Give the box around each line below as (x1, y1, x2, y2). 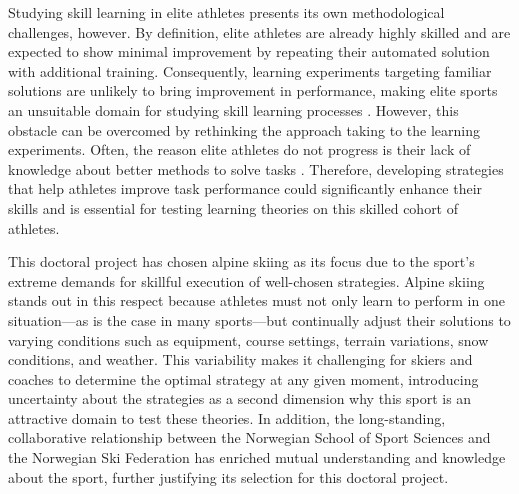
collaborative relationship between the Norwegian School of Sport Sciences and (8, 427, 491, 448)
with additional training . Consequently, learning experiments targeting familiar (8, 60, 492, 81)
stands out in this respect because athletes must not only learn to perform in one (8, 290, 505, 311)
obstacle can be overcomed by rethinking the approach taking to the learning (8, 119, 480, 140)
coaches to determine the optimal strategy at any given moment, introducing (8, 368, 479, 389)
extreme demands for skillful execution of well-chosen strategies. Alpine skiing (8, 270, 485, 291)
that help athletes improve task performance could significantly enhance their (8, 178, 483, 199)
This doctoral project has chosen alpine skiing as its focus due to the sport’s (8, 251, 475, 272)
